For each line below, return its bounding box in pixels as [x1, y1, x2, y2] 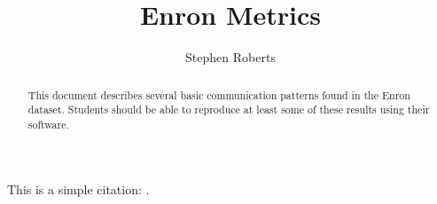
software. [27, 116, 69, 131]
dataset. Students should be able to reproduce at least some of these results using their [27, 102, 430, 117]
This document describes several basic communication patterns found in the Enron [27, 87, 410, 102]
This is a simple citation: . [7, 180, 150, 199]
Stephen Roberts [185, 48, 276, 67]
